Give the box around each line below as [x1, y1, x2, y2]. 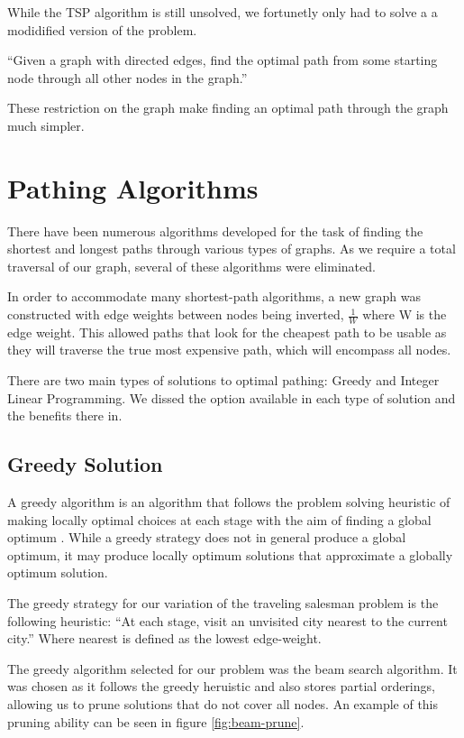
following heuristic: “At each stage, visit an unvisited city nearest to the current [7, 611, 448, 630]
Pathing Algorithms [7, 169, 259, 206]
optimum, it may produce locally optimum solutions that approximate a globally [7, 545, 453, 564]
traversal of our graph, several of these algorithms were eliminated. [7, 256, 376, 275]
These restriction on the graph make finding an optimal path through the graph [7, 98, 449, 117]
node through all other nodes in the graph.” [7, 68, 248, 87]
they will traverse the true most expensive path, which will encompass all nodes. [7, 340, 451, 359]
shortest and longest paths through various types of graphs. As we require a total [7, 239, 456, 258]
